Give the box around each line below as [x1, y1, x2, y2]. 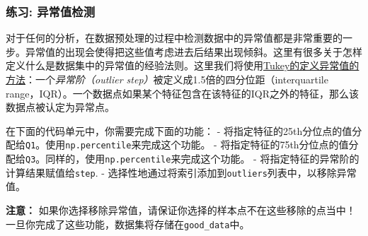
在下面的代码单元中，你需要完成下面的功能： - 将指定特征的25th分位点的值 [6, 123, 352, 138]
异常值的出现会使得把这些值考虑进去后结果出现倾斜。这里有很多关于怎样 [25, 44, 362, 59]
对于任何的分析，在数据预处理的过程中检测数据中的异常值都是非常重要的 [6, 30, 343, 45]
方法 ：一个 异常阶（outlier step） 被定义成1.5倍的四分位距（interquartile [6, 72, 328, 86]
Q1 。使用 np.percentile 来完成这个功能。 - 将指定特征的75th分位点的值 [25, 137, 349, 152]
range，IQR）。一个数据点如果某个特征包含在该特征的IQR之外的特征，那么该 [6, 85, 359, 100]
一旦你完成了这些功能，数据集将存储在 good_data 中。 [6, 216, 250, 231]
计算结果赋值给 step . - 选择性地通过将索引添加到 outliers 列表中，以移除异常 [6, 165, 357, 179]
